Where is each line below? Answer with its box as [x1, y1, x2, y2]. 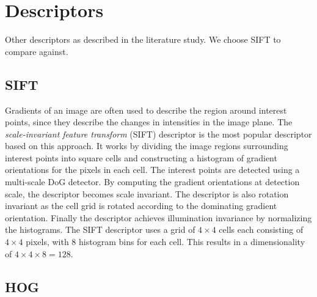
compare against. [5, 45, 68, 57]
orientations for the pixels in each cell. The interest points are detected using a [5, 163, 300, 176]
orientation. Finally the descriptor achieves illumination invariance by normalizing [5, 211, 312, 224]
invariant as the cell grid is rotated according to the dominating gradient [5, 199, 277, 212]
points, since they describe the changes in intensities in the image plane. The [5, 116, 293, 128]
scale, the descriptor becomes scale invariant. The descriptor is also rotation [5, 187, 289, 200]
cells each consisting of [219, 223, 304, 236]
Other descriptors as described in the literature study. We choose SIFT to [5, 33, 281, 46]
